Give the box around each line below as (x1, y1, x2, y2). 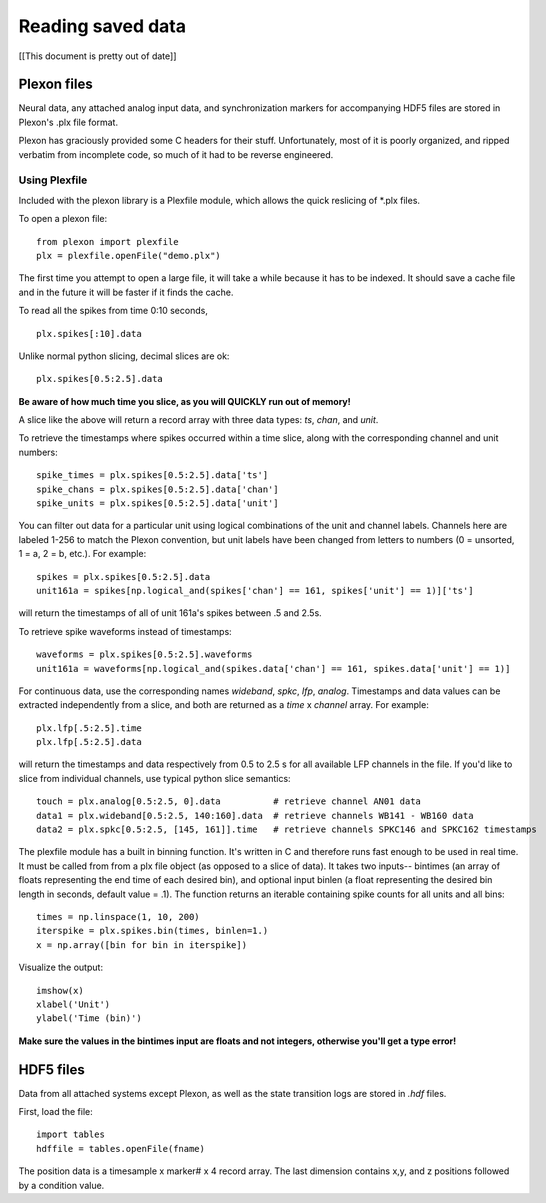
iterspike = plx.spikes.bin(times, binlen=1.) (36, 925, 269, 937)
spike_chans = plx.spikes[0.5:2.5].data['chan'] (36, 483, 279, 495)
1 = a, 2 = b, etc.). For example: (18, 548, 147, 560)
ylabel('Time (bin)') (36, 1013, 142, 1024)
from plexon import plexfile (36, 236, 179, 247)
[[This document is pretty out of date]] (18, 50, 177, 62)
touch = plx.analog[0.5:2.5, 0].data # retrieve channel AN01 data (36, 796, 422, 807)
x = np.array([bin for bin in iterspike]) (36, 939, 248, 950)
